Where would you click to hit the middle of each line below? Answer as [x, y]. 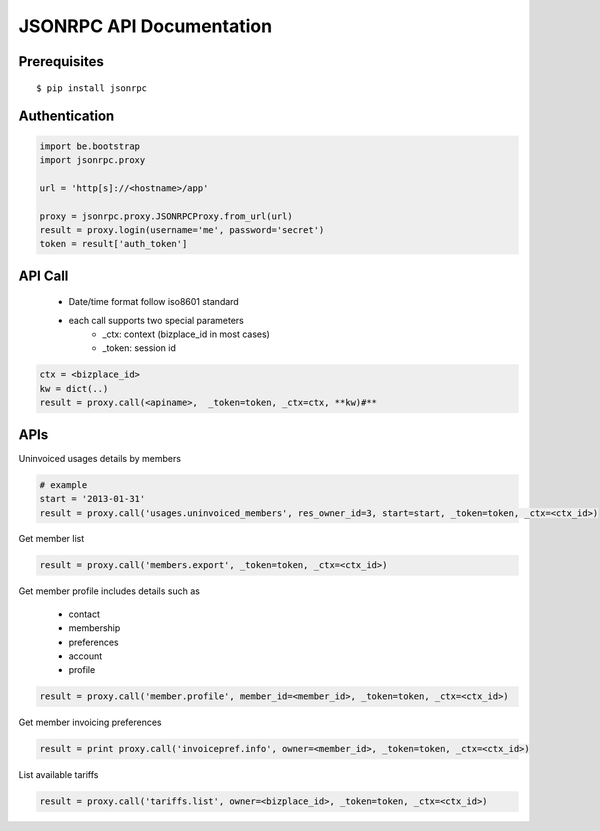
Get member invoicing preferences [90, 722]
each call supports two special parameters [156, 320]
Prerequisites [61, 61]
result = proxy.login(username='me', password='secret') [182, 229]
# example [63, 484]
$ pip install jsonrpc [92, 88]
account [85, 656]
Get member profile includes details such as [109, 591]
